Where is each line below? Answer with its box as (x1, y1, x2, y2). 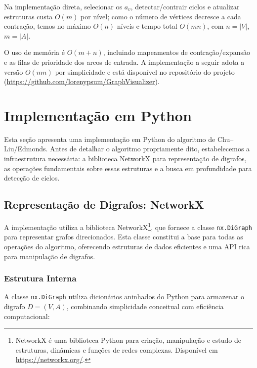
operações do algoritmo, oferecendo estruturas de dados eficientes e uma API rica (4, 241, 250, 251)
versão (4, 66, 23, 77)
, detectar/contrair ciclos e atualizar (130, 1, 240, 11)
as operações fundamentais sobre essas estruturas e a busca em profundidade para (4, 163, 252, 173)
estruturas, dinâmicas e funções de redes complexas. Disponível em (15, 344, 218, 355)
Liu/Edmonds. (4, 143, 48, 154)
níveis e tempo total (117, 21, 177, 31)
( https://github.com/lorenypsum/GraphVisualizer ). (4, 76, 160, 87)
